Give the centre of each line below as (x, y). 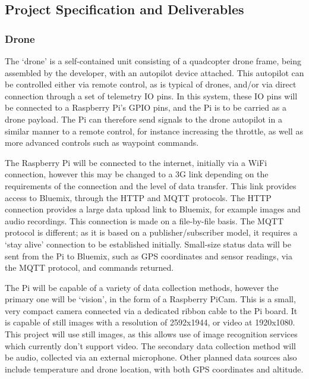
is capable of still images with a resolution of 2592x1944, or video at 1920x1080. (150, 322)
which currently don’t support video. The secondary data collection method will (150, 345)
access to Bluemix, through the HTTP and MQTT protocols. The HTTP (138, 197)
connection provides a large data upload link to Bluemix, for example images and (153, 209)
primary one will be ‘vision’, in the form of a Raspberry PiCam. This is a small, (150, 299)
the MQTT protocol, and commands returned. (89, 267)
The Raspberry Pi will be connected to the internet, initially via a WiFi (136, 162)
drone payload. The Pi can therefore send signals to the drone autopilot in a (144, 119)
